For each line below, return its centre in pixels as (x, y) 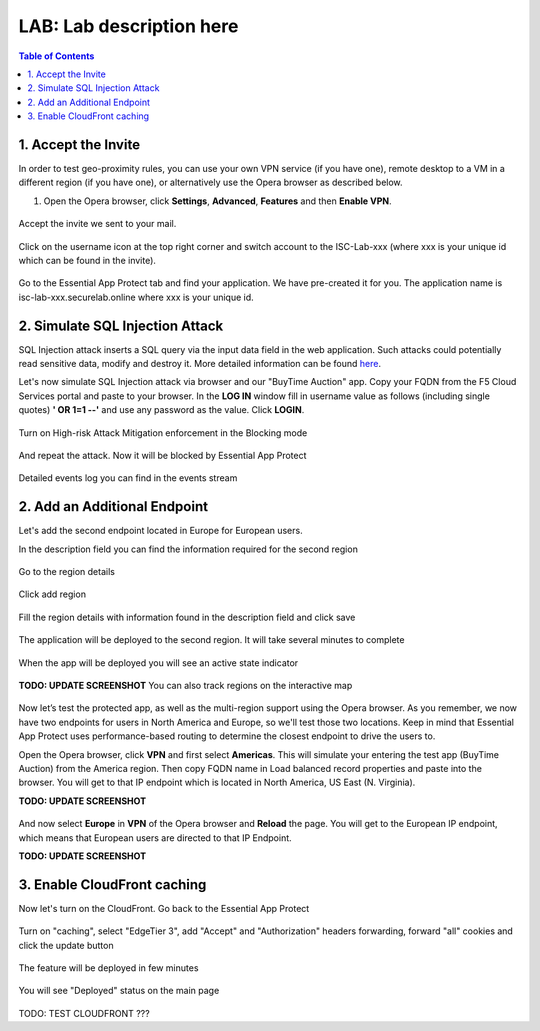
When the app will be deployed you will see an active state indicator (158, 662)
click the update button (66, 945)
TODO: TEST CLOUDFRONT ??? (84, 1013)
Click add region (52, 594)
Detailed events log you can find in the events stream (128, 478)
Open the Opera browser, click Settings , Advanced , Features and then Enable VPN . (217, 201)
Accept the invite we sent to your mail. (97, 224)
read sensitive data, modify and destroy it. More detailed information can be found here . (200, 364)
